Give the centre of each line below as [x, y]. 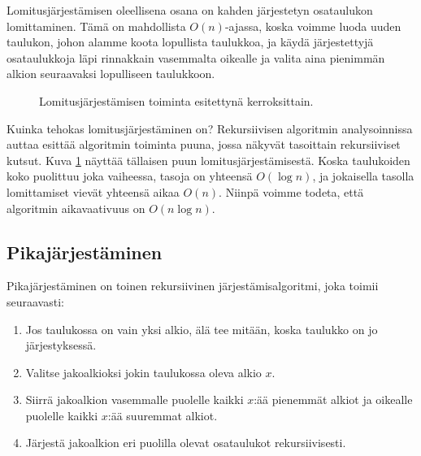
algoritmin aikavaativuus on [76, 208]
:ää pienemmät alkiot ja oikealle [333, 400]
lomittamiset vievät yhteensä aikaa [93, 191]
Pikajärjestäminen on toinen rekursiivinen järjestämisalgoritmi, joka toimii [193, 286]
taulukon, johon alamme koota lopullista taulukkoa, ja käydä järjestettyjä [190, 42]
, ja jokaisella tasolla [363, 176]
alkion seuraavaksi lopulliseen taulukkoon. [111, 74]
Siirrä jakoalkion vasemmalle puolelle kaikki [135, 400]
